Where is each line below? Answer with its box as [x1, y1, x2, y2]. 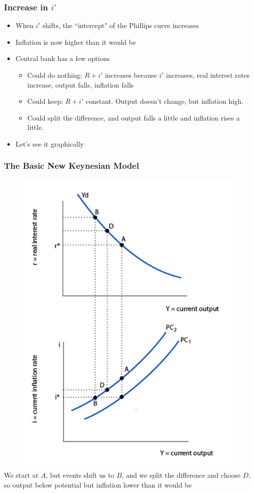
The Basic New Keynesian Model [4, 159, 139, 172]
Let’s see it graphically [15, 138, 84, 149]
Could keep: [27, 96, 63, 106]
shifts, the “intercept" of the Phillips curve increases [42, 20, 199, 31]
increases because [105, 70, 157, 80]
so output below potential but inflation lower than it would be [4, 479, 192, 490]
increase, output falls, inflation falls [27, 79, 134, 90]
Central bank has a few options [15, 53, 110, 63]
